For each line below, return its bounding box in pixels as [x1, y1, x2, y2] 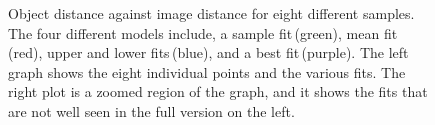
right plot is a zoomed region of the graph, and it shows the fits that [8, 81, 428, 102]
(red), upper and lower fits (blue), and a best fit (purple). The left [8, 42, 409, 63]
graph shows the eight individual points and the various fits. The [8, 61, 406, 82]
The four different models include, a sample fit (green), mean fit [8, 22, 398, 43]
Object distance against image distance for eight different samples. [8, 3, 415, 23]
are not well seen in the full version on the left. [8, 100, 295, 121]
